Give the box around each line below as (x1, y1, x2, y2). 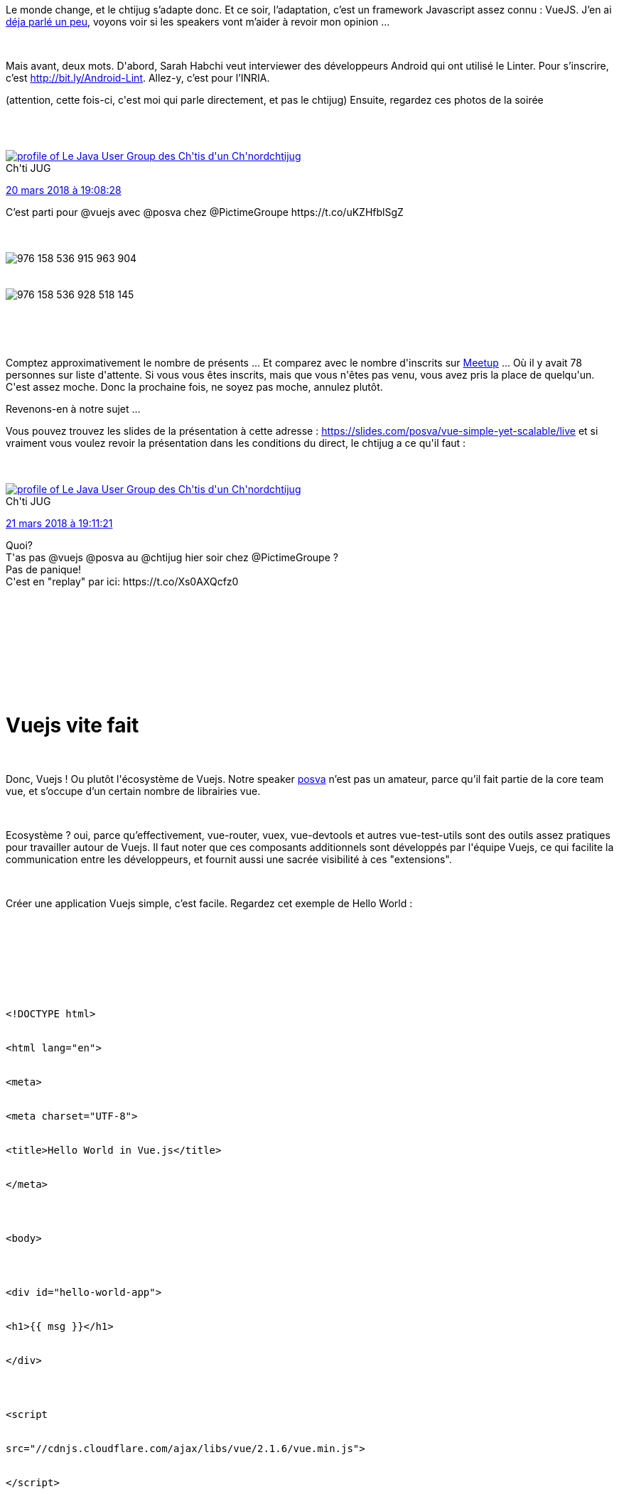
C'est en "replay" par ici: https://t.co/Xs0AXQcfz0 (6, 575, 239, 588)
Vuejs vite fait (6, 713, 139, 737)
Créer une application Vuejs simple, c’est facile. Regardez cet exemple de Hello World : (6, 897, 413, 909)
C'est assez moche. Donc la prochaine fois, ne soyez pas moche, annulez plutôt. (6, 381, 383, 393)
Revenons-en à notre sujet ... (6, 403, 141, 415)
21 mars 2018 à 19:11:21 (6, 517, 113, 529)
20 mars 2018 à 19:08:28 (6, 184, 122, 196)
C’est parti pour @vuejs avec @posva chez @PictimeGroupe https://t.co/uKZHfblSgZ (6, 206, 404, 218)
